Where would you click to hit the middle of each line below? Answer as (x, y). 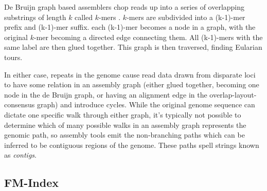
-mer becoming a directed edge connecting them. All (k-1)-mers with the (148, 37)
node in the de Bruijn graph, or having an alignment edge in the (106, 94)
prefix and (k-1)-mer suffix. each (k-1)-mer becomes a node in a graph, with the (130, 27)
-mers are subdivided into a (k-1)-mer (186, 17)
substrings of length (35, 17)
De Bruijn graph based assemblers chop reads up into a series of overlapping (124, 7)
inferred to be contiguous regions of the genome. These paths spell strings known (132, 145)
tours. (13, 57)
